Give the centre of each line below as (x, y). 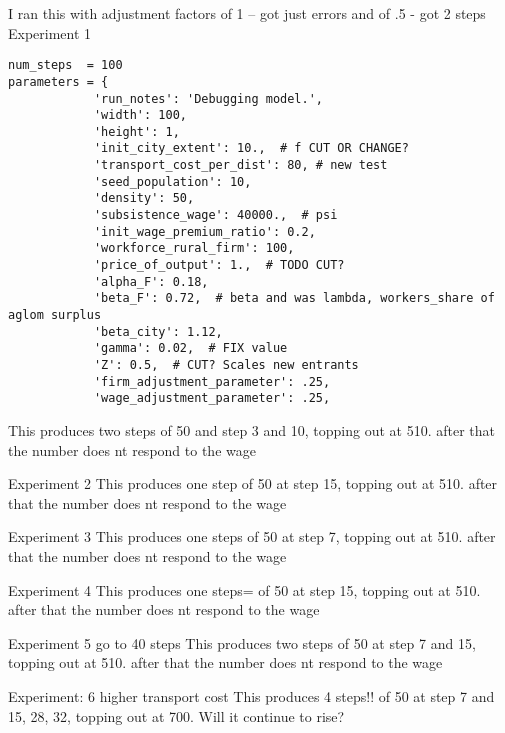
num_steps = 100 (65, 65)
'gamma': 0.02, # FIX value (190, 348)
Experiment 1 (50, 32)
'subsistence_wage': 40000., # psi (215, 215)
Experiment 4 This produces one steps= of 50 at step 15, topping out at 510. (244, 589)
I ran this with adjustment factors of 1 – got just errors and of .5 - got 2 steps (247, 13)
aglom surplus (55, 315)
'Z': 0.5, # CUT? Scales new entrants (226, 365)
